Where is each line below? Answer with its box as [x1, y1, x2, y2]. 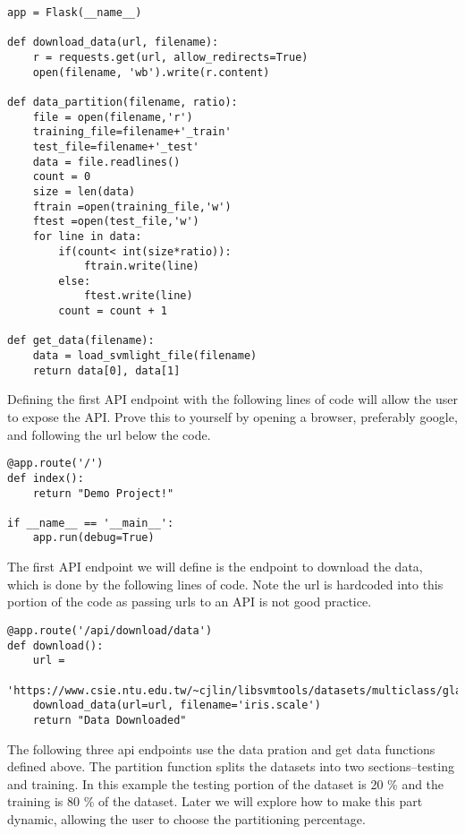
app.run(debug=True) [32, 531, 155, 545]
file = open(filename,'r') [32, 110, 193, 124]
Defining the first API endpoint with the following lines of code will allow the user [7, 390, 458, 408]
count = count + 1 [58, 305, 167, 318]
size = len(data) [32, 185, 136, 198]
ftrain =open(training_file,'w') [32, 200, 232, 213]
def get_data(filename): [7, 334, 155, 348]
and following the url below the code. [7, 425, 211, 443]
